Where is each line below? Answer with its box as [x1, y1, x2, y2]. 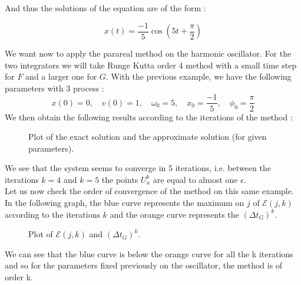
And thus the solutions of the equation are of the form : [5, 2, 206, 14]
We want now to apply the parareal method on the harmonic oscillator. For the [5, 47, 292, 60]
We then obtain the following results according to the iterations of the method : [5, 110, 293, 123]
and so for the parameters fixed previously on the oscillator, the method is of [5, 259, 283, 271]
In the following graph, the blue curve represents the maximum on [5, 196, 244, 209]
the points [101, 173, 138, 185]
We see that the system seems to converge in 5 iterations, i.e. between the [5, 162, 271, 174]
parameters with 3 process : [5, 81, 104, 94]
